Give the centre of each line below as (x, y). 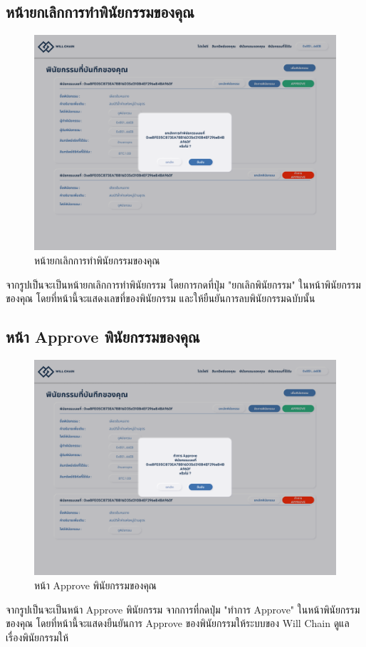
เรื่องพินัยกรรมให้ (37, 637)
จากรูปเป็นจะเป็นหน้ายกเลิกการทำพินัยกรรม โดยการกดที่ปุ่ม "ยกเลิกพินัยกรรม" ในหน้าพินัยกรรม (183, 284)
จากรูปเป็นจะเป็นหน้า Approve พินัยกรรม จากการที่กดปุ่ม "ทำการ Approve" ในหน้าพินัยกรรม (183, 609)
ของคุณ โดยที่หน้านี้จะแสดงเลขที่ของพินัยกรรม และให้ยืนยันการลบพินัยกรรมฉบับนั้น (161, 298)
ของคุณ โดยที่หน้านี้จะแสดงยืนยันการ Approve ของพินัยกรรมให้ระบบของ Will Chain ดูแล (178, 623)
